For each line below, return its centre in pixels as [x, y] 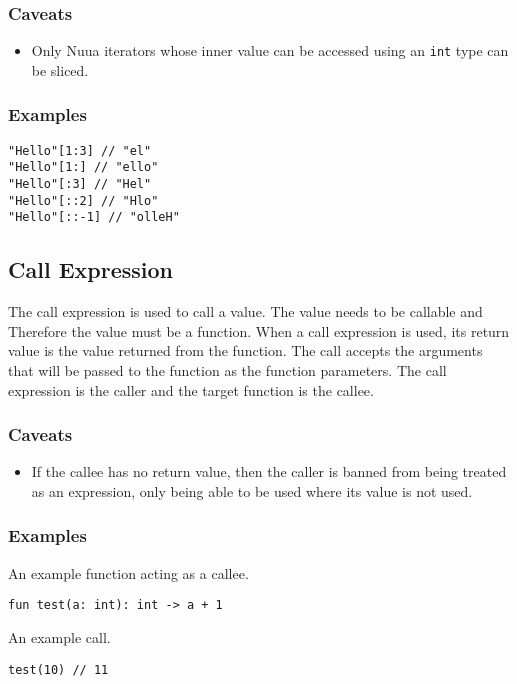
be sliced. [60, 69]
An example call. [59, 637]
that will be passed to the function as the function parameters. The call [227, 369]
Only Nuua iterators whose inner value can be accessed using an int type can [270, 50]
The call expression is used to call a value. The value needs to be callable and [245, 311]
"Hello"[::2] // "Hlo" [83, 200]
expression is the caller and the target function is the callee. [191, 389]
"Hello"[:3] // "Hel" [80, 184]
